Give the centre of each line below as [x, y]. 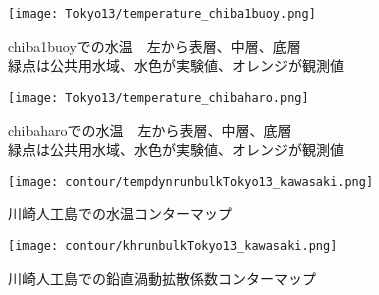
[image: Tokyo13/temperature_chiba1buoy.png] [162, 14]
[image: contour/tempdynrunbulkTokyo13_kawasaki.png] [191, 181]
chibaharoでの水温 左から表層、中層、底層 [150, 129]
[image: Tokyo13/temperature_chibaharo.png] [158, 97]
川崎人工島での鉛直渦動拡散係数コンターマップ [162, 277]
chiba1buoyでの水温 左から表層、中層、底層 [154, 45]
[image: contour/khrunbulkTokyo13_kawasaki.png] [173, 245]
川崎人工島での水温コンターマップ [120, 213]
